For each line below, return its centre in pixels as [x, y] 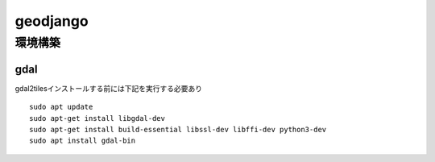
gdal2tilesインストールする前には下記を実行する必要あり [109, 88]
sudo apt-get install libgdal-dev [97, 118]
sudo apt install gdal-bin [83, 141]
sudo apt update [61, 107]
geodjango [52, 21]
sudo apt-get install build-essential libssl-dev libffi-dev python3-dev [178, 129]
